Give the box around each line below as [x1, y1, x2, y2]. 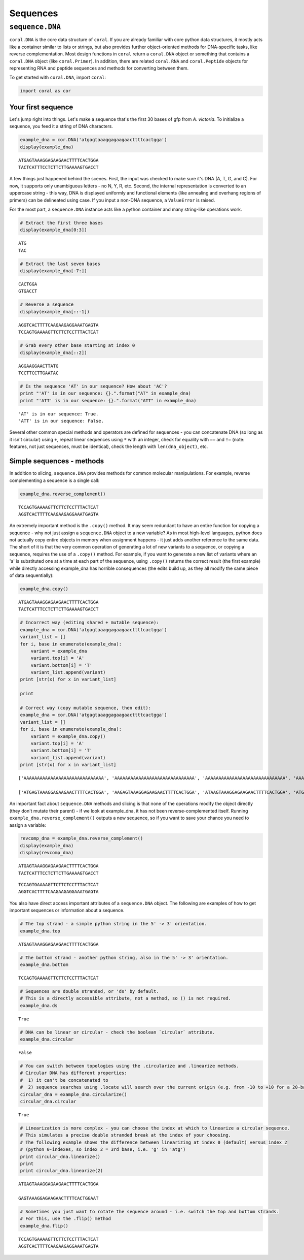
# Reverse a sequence [20, 302, 74, 307]
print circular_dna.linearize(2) [20, 1168, 103, 1174]
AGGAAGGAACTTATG [18, 363, 59, 369]
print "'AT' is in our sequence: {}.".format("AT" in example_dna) [20, 391, 192, 396]
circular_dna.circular [20, 1099, 77, 1104]
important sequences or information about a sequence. [9, 907, 125, 914]
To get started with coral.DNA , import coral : [9, 74, 106, 81]
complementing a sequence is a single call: [9, 477, 100, 483]
